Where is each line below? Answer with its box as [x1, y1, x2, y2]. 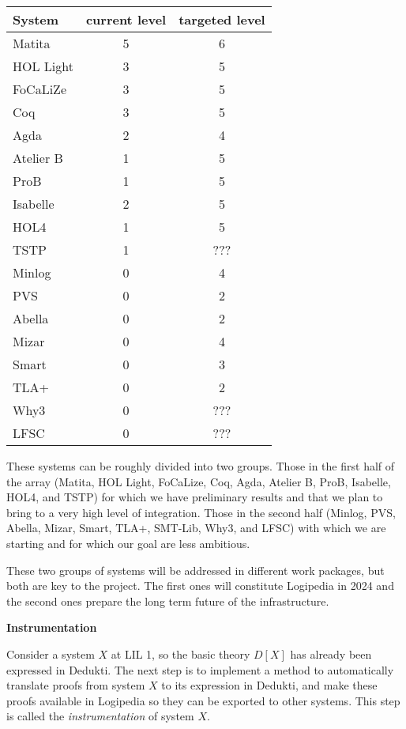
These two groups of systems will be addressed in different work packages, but [6, 561, 385, 578]
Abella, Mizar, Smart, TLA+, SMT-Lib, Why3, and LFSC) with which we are [6, 519, 386, 536]
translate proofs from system [6, 677, 145, 693]
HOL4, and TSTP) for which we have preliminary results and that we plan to [6, 489, 383, 505]
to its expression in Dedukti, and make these [161, 677, 378, 693]
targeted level [179, 10, 265, 28]
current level [85, 10, 167, 28]
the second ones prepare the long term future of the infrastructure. [6, 592, 329, 609]
